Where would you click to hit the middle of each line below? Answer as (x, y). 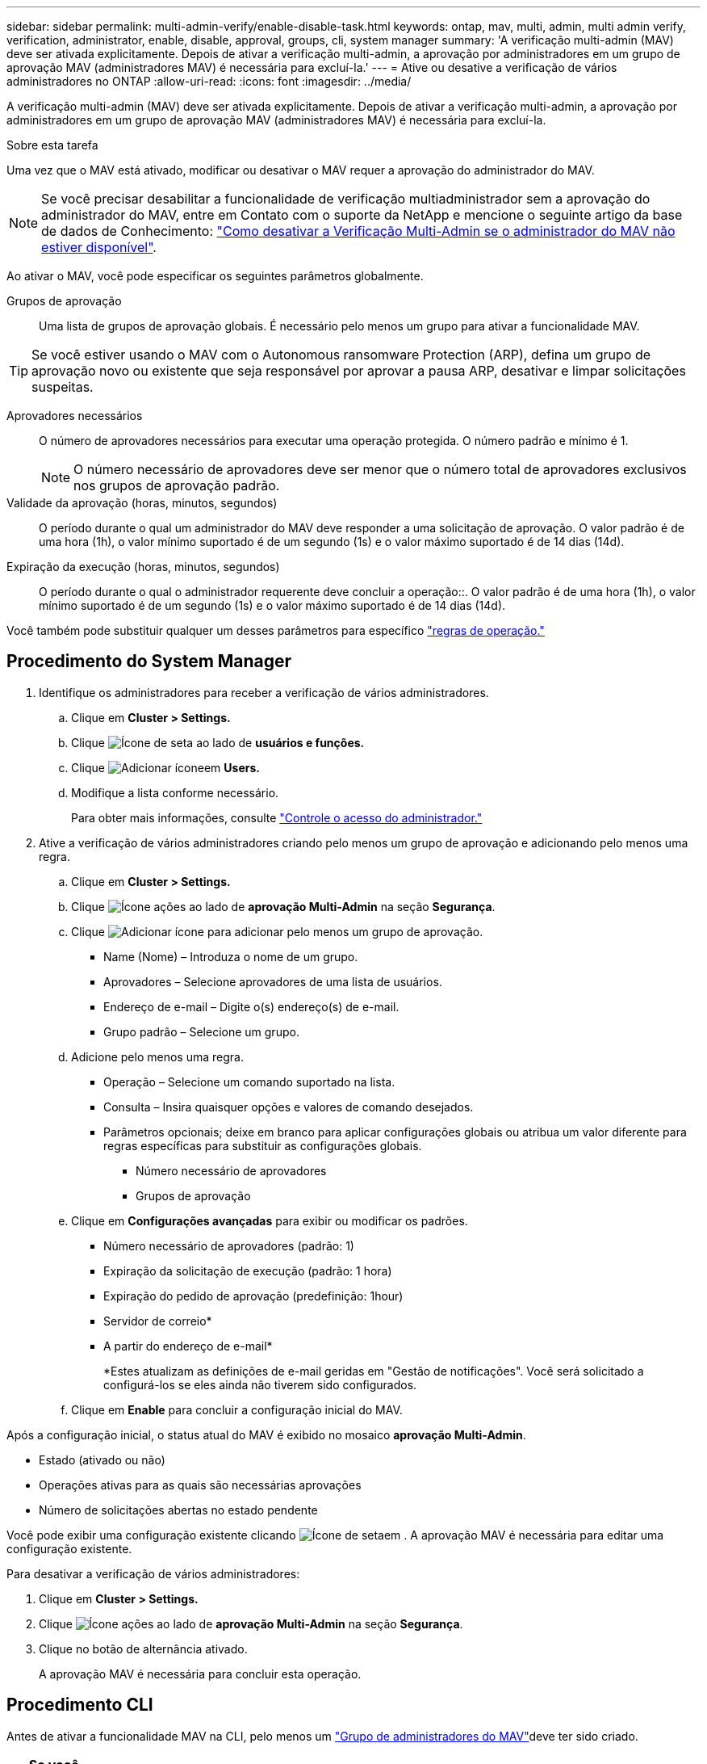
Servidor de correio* (158, 1321)
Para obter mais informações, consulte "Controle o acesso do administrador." (277, 817)
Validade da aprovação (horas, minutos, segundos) (142, 503)
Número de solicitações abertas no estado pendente (178, 1510)
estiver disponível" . (99, 247)
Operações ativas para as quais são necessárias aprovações (200, 1485)
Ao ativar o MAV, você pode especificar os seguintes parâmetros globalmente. (215, 276)
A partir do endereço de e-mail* (188, 1346)
